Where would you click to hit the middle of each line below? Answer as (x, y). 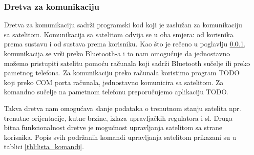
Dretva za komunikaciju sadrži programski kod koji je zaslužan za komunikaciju (123, 25)
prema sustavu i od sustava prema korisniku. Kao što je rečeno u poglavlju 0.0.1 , (125, 44)
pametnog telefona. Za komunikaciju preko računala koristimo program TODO (122, 73)
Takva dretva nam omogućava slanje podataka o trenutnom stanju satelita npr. (123, 108)
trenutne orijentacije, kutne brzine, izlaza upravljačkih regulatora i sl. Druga (118, 118)
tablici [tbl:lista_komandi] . (44, 146)
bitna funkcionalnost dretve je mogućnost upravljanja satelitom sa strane (113, 127)
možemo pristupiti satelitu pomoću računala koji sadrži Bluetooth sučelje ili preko (127, 63)
